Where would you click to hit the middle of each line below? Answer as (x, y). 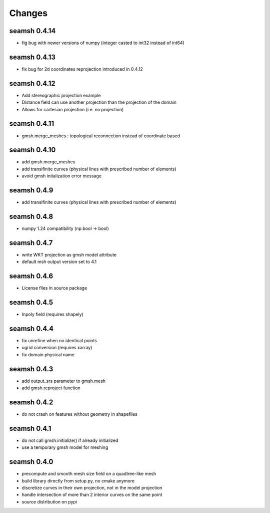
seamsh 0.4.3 (31, 369)
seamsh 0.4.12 (32, 83)
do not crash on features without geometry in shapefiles (79, 414)
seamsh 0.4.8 (31, 216)
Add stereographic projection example (61, 95)
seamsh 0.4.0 (31, 462)
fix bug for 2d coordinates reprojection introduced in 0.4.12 (82, 69)
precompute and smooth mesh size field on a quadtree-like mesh (89, 474)
